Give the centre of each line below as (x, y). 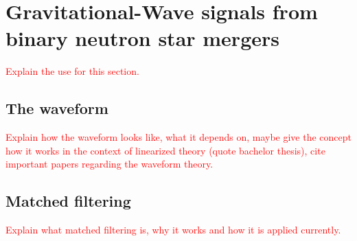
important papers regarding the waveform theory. (110, 164)
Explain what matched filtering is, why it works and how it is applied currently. (173, 230)
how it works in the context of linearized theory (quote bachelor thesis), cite (165, 150)
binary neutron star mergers (142, 38)
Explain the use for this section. (72, 71)
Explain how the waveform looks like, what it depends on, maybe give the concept (178, 137)
